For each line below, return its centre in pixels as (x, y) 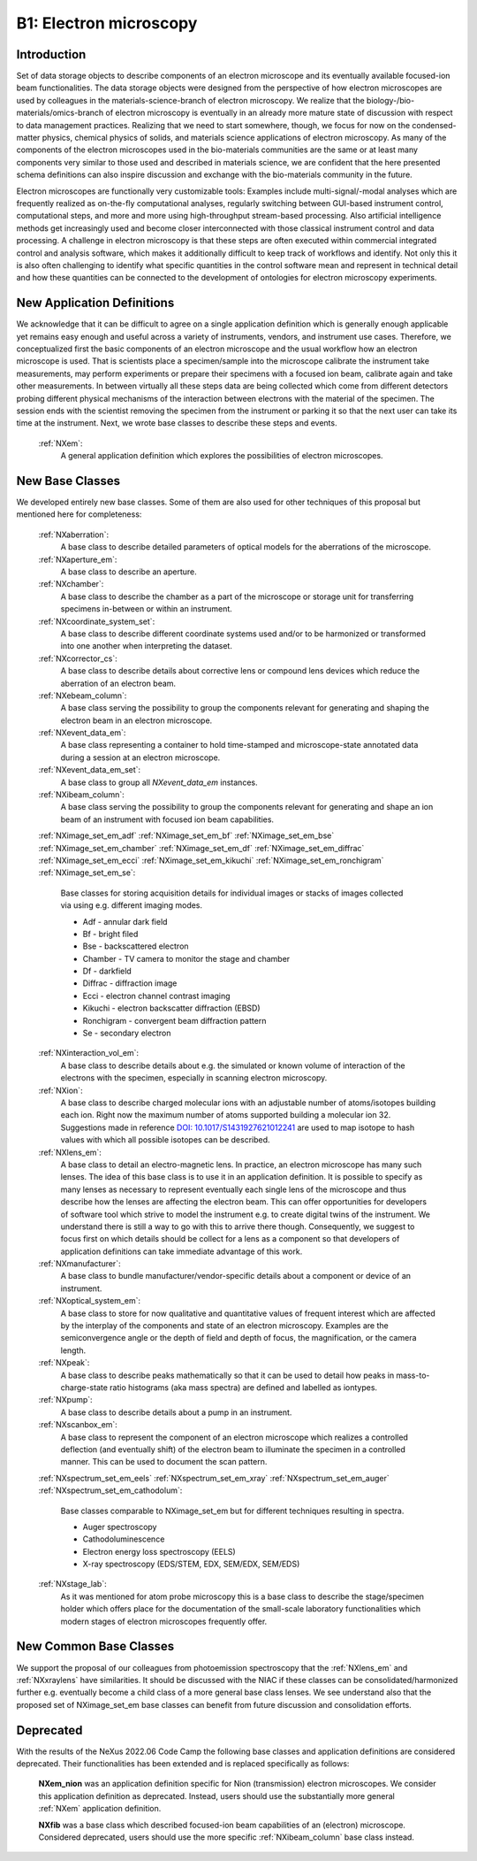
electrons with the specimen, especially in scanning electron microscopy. (194, 1078)
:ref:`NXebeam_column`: (83, 696)
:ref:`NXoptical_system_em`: (90, 1301)
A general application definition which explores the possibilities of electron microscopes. (222, 456)
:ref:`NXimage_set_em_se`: (87, 873)
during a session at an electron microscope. (140, 757)
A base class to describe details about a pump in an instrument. (176, 1412)
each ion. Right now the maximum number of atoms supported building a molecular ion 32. (226, 1115)
